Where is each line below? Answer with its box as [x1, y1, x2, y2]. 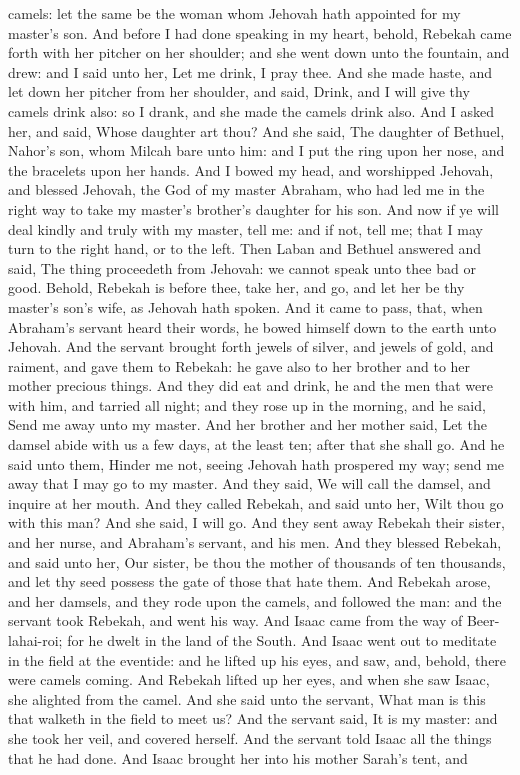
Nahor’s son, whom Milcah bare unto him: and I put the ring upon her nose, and [8, 140, 505, 161]
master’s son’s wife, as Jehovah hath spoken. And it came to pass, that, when [8, 296, 483, 317]
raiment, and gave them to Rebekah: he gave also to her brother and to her [8, 355, 471, 376]
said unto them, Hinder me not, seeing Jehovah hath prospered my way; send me [8, 453, 505, 474]
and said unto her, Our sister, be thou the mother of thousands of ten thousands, [8, 551, 506, 572]
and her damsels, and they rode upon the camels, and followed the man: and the [8, 590, 502, 611]
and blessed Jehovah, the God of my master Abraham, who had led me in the [8, 179, 485, 200]
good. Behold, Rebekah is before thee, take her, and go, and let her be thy [8, 277, 465, 298]
